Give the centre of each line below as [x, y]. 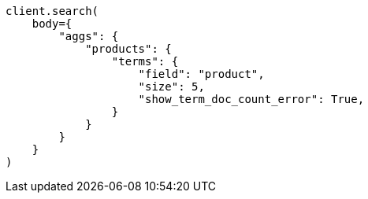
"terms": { [145, 61]
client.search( [52, 11]
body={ [52, 24]
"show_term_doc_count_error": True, [251, 99]
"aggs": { [89, 36]
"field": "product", [201, 74]
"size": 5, [171, 87]
